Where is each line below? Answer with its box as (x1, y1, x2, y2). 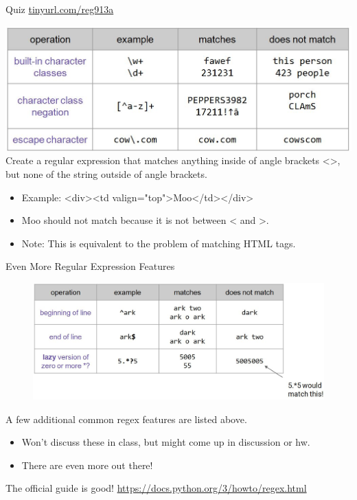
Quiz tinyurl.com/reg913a (5, 2, 114, 16)
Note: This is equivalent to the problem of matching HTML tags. (21, 236, 296, 250)
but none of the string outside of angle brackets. (5, 166, 207, 181)
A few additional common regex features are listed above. (5, 411, 247, 426)
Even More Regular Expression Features (5, 259, 175, 273)
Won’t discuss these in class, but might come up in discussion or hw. (21, 435, 310, 449)
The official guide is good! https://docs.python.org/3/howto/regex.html (5, 481, 307, 495)
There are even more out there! (21, 457, 153, 472)
